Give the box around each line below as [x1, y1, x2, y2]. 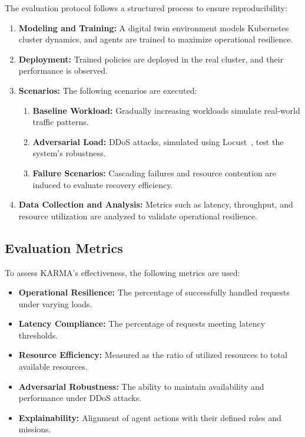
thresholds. [18, 328, 58, 341]
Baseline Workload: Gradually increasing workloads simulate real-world [32, 104, 300, 116]
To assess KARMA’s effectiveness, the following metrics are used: [5, 266, 240, 278]
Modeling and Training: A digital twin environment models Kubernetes [18, 21, 289, 34]
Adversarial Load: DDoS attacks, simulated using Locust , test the [32, 135, 284, 147]
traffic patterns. [32, 116, 89, 128]
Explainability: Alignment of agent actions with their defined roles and [18, 411, 281, 423]
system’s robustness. [32, 147, 106, 159]
